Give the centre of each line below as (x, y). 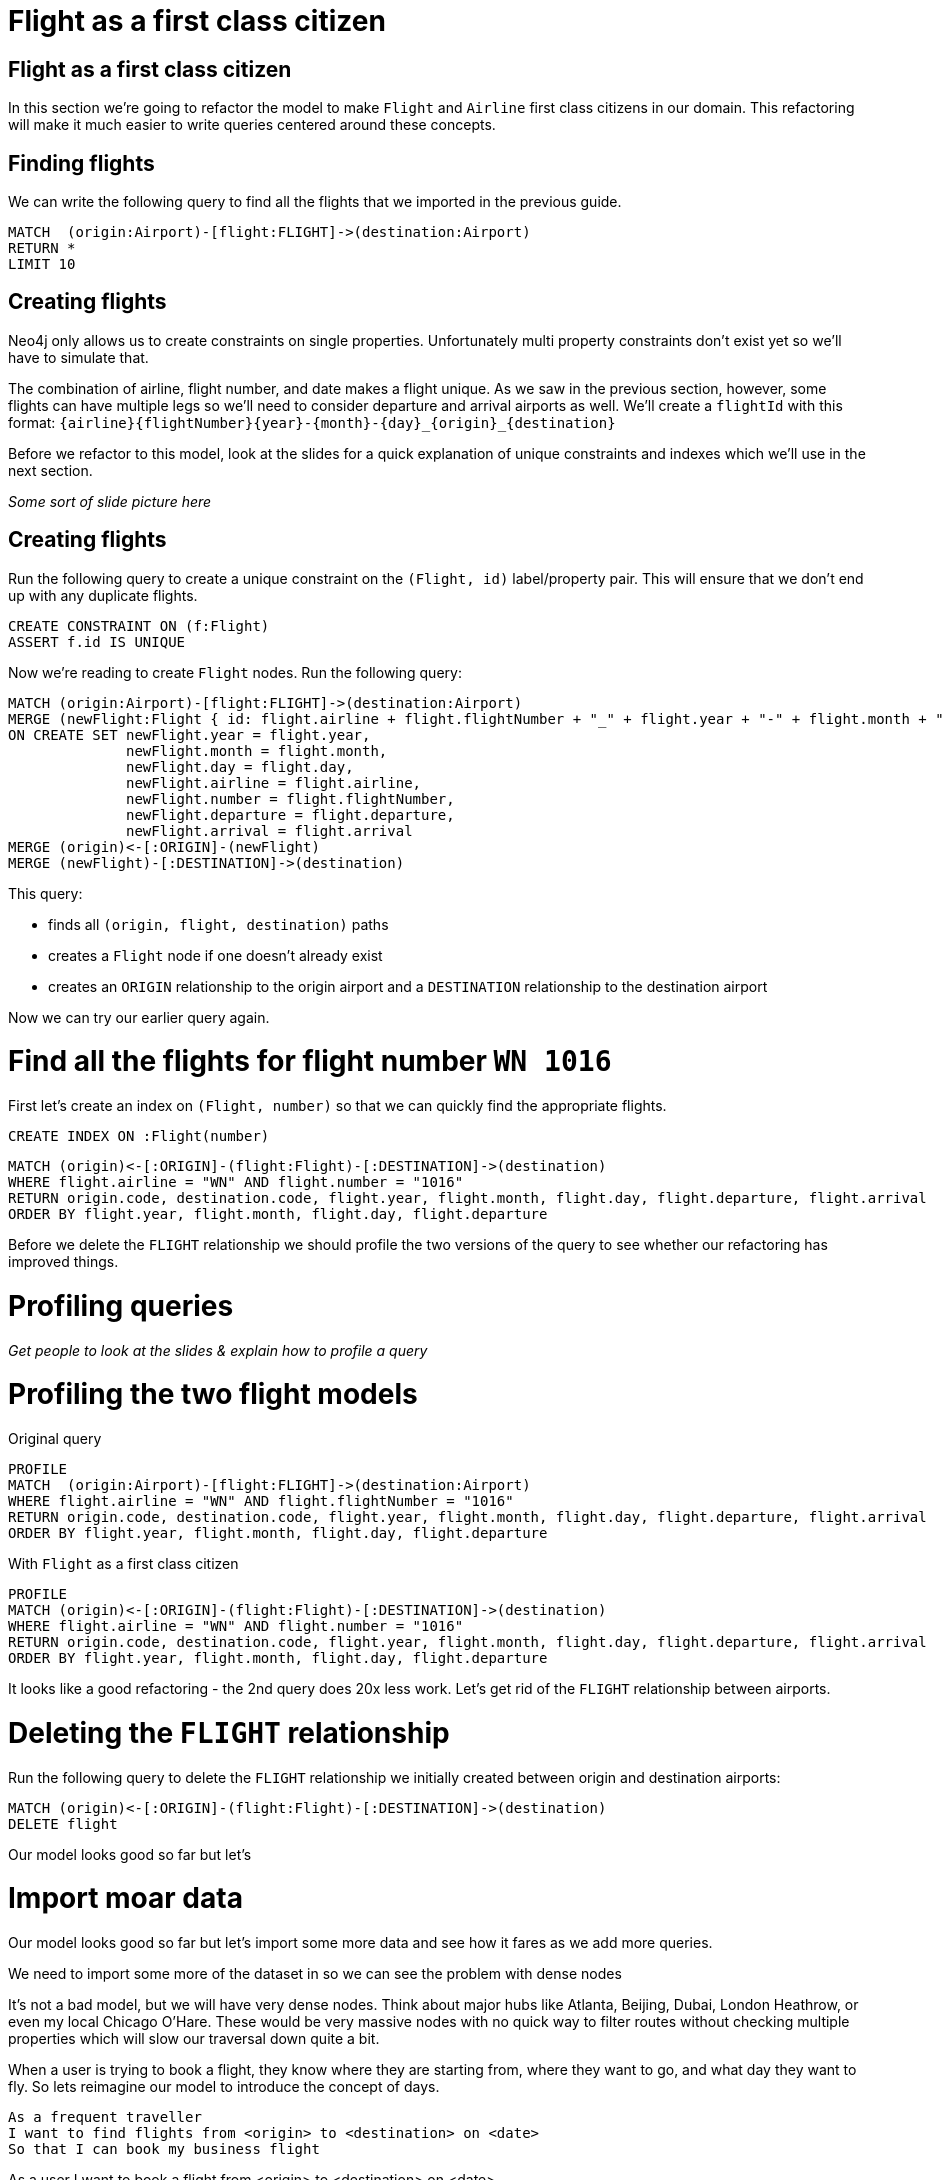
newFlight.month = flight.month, (257, 750)
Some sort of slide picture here (110, 501)
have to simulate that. (78, 357)
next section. (50, 470)
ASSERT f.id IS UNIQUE (97, 641)
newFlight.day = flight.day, (240, 766)
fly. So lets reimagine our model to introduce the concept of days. (224, 2087)
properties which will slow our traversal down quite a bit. (194, 2039)
